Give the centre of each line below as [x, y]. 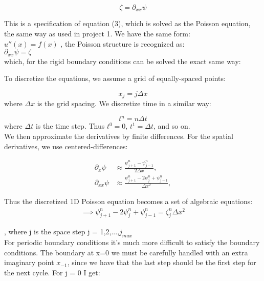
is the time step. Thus [70, 126]
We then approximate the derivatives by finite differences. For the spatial [119, 136]
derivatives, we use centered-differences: [66, 146]
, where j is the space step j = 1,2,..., [62, 232]
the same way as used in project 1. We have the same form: [97, 34]
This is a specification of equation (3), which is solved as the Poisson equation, [127, 23]
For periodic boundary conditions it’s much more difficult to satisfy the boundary [132, 242]
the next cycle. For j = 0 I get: [52, 272]
